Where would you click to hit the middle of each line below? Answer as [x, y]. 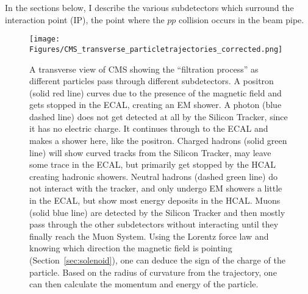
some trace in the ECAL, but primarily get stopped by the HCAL [153, 164]
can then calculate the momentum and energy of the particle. [144, 284]
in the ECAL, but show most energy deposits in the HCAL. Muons [155, 200]
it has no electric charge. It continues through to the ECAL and [149, 128]
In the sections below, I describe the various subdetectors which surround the [149, 7]
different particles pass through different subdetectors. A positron [152, 81]
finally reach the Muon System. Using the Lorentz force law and [149, 236]
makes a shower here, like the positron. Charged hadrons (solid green [158, 141]
